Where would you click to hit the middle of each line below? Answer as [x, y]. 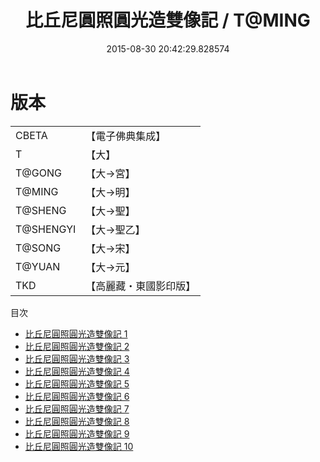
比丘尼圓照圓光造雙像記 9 [77, 433]
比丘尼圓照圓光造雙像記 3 [77, 358]
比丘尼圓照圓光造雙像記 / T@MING [168, 20]
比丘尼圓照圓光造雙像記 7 [77, 408]
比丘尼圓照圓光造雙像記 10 [79, 446]
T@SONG [38, 248]
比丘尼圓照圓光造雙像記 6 [77, 396]
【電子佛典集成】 [126, 136]
